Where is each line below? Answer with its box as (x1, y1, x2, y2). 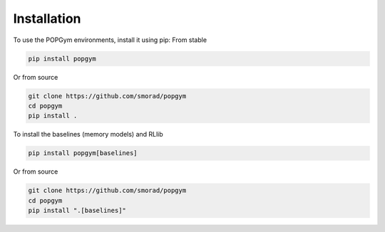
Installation (13, 11, 81, 26)
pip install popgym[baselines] (28, 149, 138, 157)
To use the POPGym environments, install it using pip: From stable (13, 36, 207, 44)
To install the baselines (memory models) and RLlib (13, 130, 163, 139)
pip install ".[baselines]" (28, 206, 126, 214)
